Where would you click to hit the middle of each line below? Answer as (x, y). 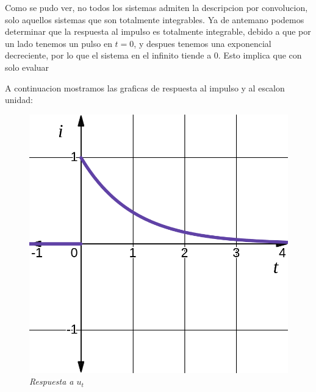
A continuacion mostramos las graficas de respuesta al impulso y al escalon (145, 87)
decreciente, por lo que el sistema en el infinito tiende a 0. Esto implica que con (153, 55)
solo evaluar (27, 67)
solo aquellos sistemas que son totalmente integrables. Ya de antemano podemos (155, 19)
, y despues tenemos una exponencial (203, 43)
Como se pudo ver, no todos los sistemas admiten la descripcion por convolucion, (156, 7)
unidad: (19, 100)
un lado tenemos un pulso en (59, 43)
